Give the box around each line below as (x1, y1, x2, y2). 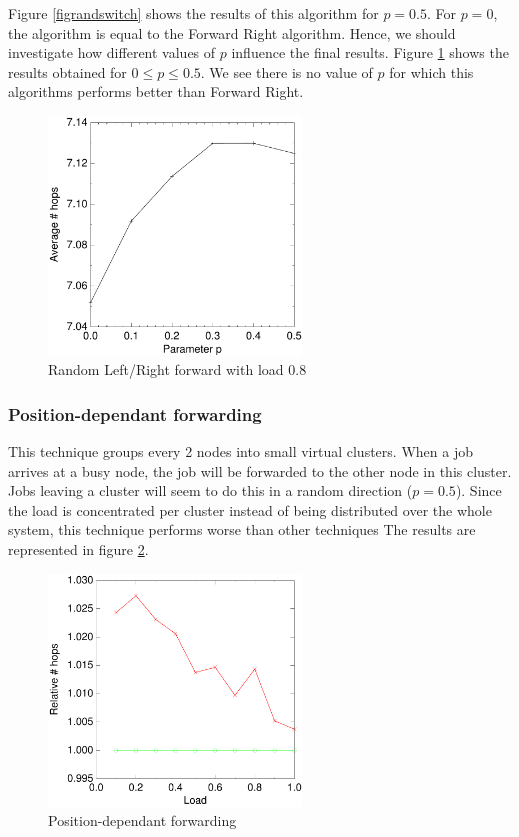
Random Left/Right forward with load (48, 359, 284, 380)
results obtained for (8, 61, 127, 82)
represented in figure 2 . (8, 539, 149, 559)
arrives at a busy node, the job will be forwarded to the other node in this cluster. (8, 460, 512, 481)
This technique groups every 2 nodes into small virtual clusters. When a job (8, 441, 473, 462)
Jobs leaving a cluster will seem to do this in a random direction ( (8, 480, 413, 501)
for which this (389, 61, 474, 82)
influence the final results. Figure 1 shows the (231, 42, 509, 63)
